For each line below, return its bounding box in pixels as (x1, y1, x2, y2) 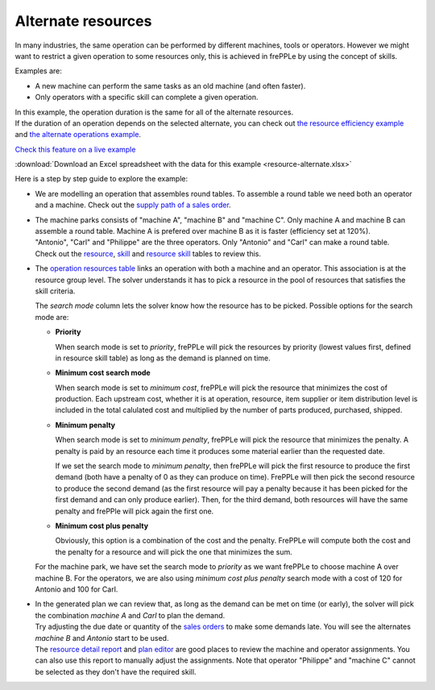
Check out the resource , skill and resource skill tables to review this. (35, 248, 262, 258)
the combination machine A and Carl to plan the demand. (35, 610, 226, 620)
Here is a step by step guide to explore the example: (14, 174, 188, 184)
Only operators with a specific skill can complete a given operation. (35, 93, 259, 102)
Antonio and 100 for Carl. (35, 584, 118, 594)
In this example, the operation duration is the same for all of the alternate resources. (14, 107, 294, 117)
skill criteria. (35, 286, 76, 296)
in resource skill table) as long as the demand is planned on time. (55, 353, 271, 363)
